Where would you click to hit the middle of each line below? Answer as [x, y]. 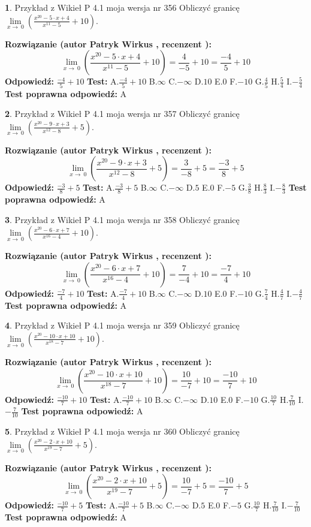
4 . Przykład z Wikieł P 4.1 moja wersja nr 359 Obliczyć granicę [122, 325]
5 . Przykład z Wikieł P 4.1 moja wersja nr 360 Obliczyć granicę [122, 431]
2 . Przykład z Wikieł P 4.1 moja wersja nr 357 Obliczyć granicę [122, 114]
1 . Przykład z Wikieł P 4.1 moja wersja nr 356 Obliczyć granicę [122, 7]
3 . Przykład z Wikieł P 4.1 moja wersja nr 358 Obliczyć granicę [122, 219]
